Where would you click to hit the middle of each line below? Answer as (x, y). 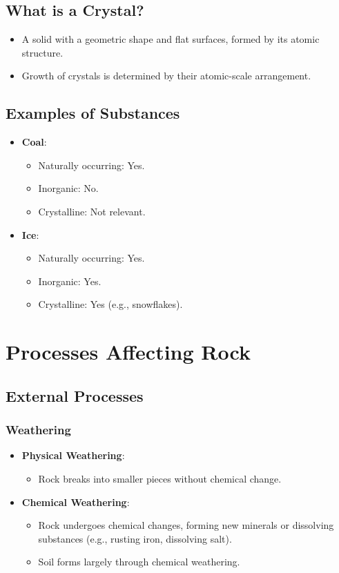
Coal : (34, 142)
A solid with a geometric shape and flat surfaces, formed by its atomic (171, 39)
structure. (42, 52)
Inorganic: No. (68, 188)
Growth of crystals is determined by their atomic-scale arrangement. (166, 76)
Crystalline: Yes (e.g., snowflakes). (110, 304)
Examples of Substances (93, 113)
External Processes (75, 395)
